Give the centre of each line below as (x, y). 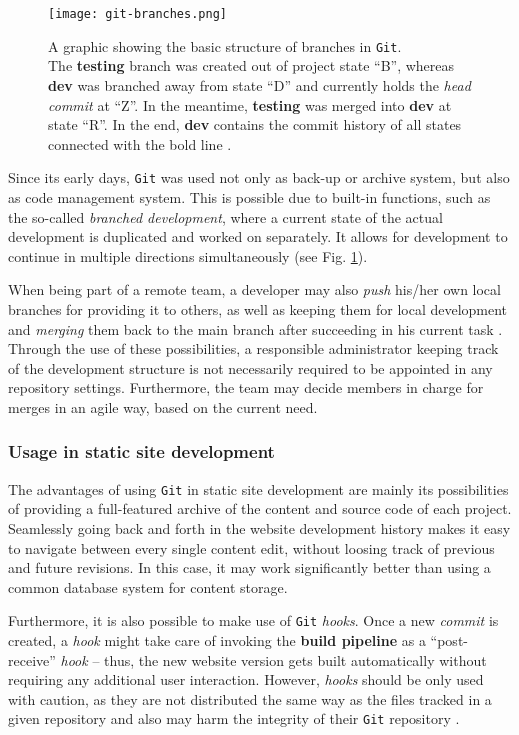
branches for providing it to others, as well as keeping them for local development (258, 308)
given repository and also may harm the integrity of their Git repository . (234, 718)
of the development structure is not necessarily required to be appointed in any (250, 367)
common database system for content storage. (148, 586)
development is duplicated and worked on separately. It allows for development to (258, 236)
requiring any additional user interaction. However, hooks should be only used (246, 679)
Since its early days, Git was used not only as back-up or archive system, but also (259, 177)
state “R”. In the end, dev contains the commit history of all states (255, 124)
